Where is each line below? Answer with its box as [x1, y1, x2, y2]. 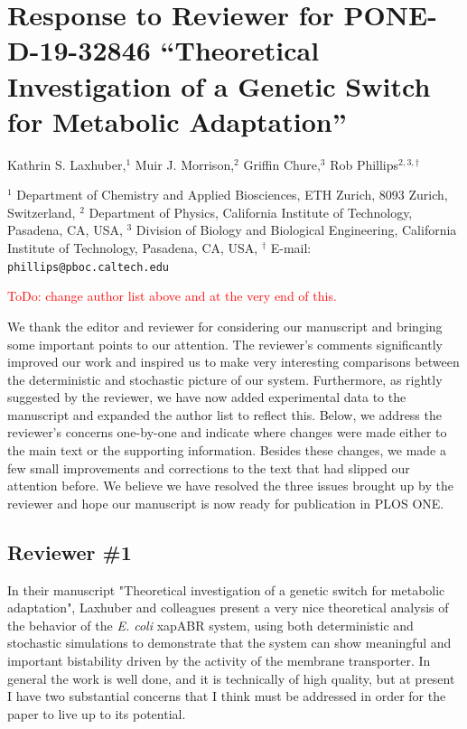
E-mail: [270, 238, 312, 257]
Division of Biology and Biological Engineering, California [135, 220, 457, 239]
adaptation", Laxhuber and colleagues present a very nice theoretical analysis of [7, 598, 449, 617]
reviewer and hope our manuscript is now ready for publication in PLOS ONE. [7, 493, 444, 512]
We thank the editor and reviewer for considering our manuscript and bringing [7, 316, 443, 335]
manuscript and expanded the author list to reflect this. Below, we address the [7, 405, 442, 424]
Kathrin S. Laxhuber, [7, 154, 126, 173]
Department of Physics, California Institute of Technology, [89, 202, 413, 221]
